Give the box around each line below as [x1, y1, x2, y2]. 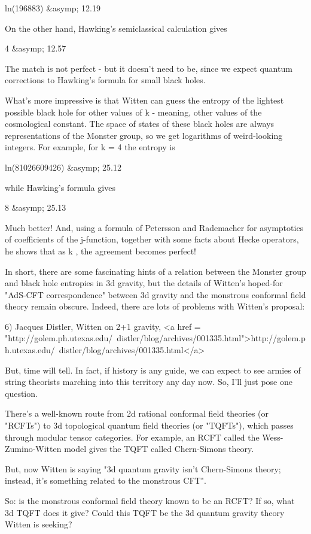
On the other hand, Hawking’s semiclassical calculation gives [5, 22, 227, 34]
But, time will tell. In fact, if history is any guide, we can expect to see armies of [5, 363, 301, 376]
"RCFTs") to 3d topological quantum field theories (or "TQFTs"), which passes [5, 419, 294, 432]
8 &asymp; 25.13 [5, 201, 66, 214]
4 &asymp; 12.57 [5, 42, 66, 54]
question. [5, 387, 38, 399]
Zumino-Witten [5, 442, 62, 455]
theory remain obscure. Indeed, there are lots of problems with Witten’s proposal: [5, 300, 305, 312]
